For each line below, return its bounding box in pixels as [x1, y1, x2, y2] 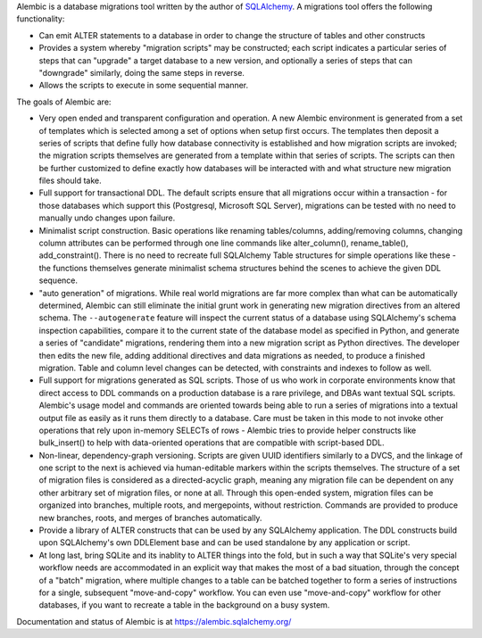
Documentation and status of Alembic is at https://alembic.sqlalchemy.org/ [16, 616, 292, 626]
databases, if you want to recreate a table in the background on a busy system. [38, 600, 330, 610]
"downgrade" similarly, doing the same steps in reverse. [38, 67, 245, 78]
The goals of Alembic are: [16, 96, 112, 107]
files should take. [38, 175, 102, 186]
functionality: [16, 13, 65, 24]
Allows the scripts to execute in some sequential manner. [38, 80, 249, 91]
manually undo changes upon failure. [38, 212, 176, 223]
